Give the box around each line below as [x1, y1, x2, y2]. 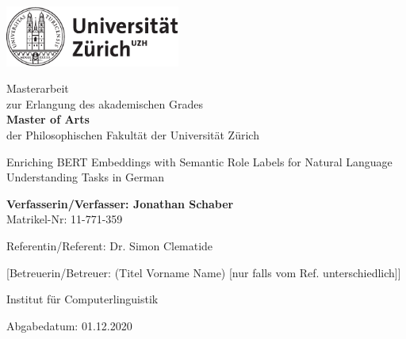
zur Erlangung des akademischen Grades [6, 95, 203, 112]
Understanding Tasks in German [6, 169, 165, 185]
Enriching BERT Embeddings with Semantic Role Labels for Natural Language [6, 153, 393, 169]
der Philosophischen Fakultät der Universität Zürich [6, 126, 259, 143]
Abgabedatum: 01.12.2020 [6, 317, 132, 333]
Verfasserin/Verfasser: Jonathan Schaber [6, 195, 234, 211]
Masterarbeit [6, 80, 69, 97]
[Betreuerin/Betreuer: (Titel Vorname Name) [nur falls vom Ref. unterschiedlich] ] [6, 264, 401, 280]
